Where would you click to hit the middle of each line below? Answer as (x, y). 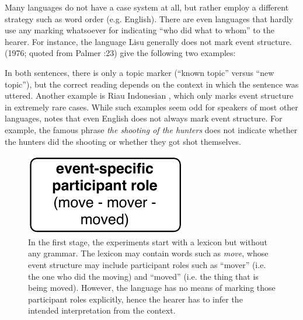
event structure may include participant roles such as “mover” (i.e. (147, 264)
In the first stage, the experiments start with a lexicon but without (148, 241)
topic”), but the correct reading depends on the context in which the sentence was (152, 84)
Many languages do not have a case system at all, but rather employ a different (147, 7)
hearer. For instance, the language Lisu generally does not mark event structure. (148, 41)
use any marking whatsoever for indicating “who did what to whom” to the (140, 30)
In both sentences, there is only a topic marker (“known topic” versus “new (140, 72)
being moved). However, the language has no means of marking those (152, 288)
